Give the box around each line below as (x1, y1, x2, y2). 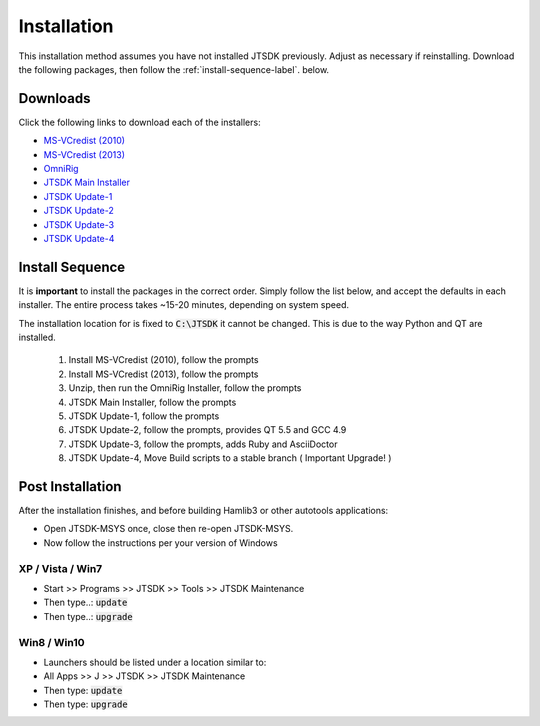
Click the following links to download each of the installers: (18, 116, 261, 128)
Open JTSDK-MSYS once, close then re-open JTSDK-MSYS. (43, 523, 294, 535)
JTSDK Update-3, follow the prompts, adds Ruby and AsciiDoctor (68, 438, 338, 450)
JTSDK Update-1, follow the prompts (68, 410, 220, 422)
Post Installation (18, 478, 122, 495)
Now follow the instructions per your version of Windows (43, 536, 279, 549)
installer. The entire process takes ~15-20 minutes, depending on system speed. (18, 299, 350, 311)
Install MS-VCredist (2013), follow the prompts (68, 368, 259, 380)
